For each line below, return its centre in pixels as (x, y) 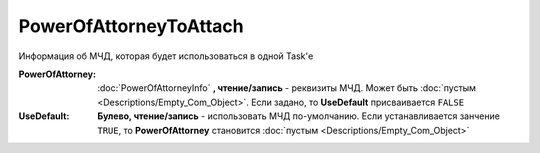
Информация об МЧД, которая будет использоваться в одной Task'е (166, 56)
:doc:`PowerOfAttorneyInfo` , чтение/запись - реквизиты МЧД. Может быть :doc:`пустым (287, 88)
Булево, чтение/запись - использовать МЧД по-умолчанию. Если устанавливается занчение (298, 116)
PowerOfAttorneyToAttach (131, 26)
